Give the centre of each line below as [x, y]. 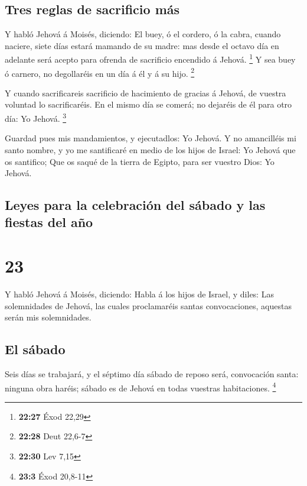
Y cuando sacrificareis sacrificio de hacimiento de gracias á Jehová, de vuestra [146, 93]
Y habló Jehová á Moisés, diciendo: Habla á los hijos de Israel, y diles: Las [139, 294]
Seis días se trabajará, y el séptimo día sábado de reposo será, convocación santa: [152, 373]
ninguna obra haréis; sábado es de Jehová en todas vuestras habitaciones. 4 [141, 387]
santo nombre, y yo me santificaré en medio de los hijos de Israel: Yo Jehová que [150, 149]
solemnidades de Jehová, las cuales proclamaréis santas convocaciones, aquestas [148, 305]
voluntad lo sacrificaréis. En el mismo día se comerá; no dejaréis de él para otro [148, 104]
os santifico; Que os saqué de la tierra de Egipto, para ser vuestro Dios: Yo [140, 161]
